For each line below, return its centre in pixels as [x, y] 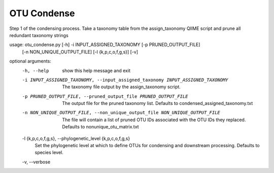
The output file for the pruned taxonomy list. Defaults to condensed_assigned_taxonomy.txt [158, 103]
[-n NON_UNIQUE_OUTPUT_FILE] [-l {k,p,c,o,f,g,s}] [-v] [80, 52]
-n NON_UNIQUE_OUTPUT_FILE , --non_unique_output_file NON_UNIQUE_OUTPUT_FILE [121, 113]
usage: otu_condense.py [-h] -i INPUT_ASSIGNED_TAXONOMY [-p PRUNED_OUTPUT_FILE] [105, 45]
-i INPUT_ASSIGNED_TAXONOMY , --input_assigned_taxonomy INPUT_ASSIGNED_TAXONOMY [125, 80]
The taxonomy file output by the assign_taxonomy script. [122, 87]
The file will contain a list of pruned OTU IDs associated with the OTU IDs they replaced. [154, 120]
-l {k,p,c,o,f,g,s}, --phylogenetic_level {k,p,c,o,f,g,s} [76, 138]
